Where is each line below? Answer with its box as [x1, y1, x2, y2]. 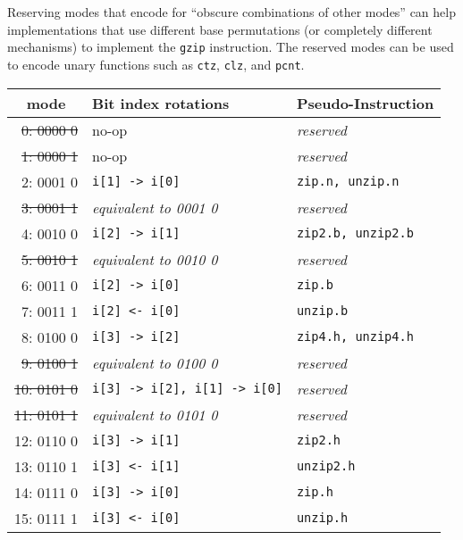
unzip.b [296, 303, 349, 318]
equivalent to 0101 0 [92, 403, 218, 425]
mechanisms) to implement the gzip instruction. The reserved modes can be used [7, 37, 454, 56]
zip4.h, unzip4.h [296, 329, 414, 344]
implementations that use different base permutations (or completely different [7, 20, 433, 38]
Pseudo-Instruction [296, 92, 434, 113]
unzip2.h [296, 459, 356, 473]
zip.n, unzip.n [296, 174, 400, 188]
